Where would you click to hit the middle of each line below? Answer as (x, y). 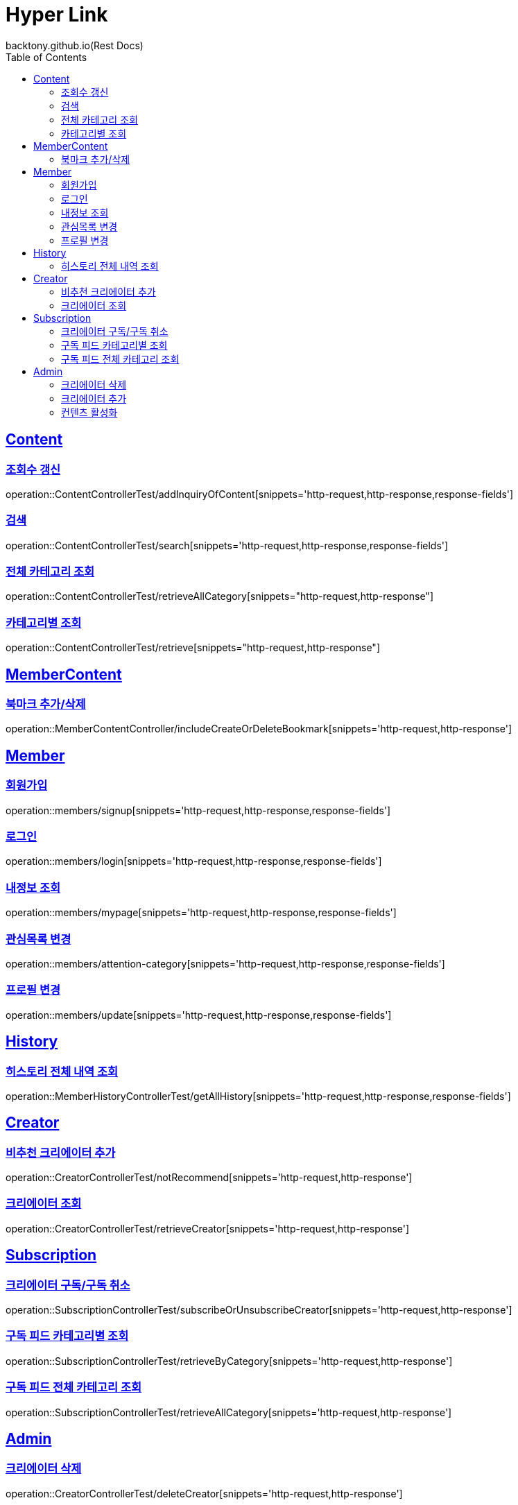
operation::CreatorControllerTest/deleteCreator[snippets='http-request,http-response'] (204, 1493)
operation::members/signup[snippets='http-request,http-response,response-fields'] (198, 810)
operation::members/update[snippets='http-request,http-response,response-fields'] (199, 1015)
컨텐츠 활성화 (89, 412)
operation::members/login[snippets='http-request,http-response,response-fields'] (194, 861)
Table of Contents (46, 57)
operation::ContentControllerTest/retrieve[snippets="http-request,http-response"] (193, 648)
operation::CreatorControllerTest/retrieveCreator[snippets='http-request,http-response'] (208, 1228)
